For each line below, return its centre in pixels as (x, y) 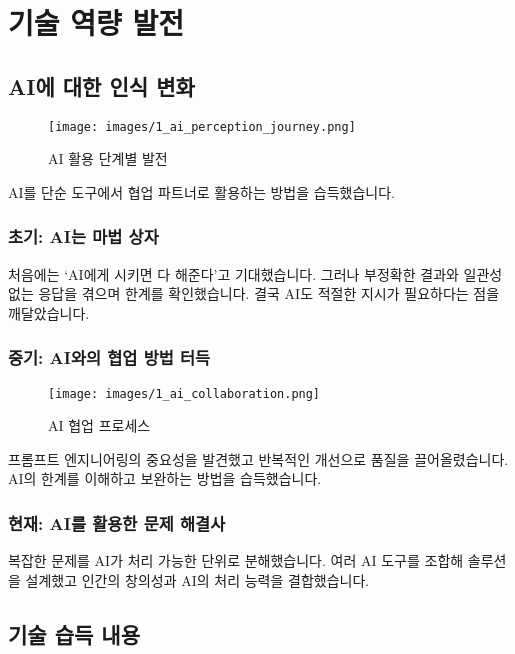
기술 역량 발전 (96, 22)
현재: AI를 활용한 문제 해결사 (117, 523)
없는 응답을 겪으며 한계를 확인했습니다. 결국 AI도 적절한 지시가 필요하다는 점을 (254, 293)
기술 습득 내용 (74, 633)
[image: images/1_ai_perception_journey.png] (202, 126)
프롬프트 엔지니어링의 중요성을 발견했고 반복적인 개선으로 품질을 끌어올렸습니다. (258, 458)
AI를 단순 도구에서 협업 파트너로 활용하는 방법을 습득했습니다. (201, 191)
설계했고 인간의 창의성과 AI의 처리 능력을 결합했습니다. (197, 579)
